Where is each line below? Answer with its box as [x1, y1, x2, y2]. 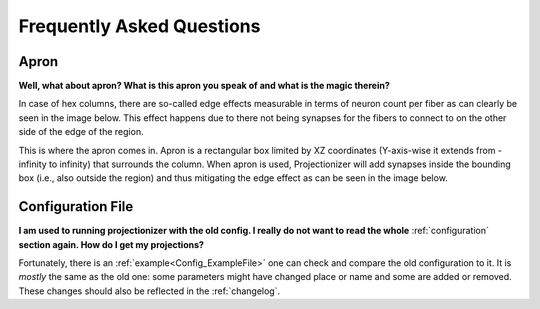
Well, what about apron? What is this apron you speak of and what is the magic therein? [18, 80, 390, 92]
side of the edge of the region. [18, 126, 144, 138]
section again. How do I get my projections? [18, 238, 205, 250]
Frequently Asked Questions [18, 15, 261, 37]
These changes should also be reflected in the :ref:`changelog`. [18, 285, 280, 297]
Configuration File [18, 198, 134, 215]
